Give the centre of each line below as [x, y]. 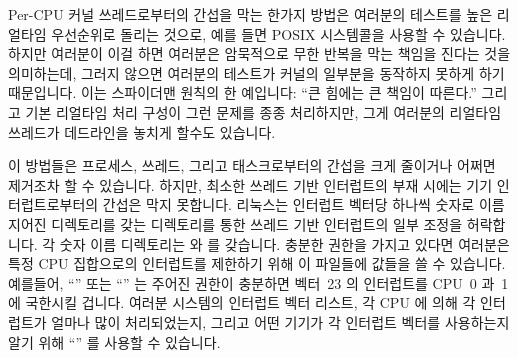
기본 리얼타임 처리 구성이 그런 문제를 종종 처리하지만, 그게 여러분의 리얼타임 [263, 111]
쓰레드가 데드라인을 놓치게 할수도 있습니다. [142, 131]
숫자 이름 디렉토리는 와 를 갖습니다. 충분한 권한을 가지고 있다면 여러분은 [284, 243]
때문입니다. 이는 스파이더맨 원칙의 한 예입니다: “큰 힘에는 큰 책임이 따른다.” [242, 92]
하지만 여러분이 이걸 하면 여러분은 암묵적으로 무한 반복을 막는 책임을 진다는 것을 [259, 53]
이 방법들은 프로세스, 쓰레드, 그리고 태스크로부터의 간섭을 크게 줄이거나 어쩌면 [252, 165]
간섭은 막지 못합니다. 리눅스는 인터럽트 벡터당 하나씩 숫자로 [288, 204]
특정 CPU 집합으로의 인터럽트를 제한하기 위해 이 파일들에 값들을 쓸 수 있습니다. [257, 263]
